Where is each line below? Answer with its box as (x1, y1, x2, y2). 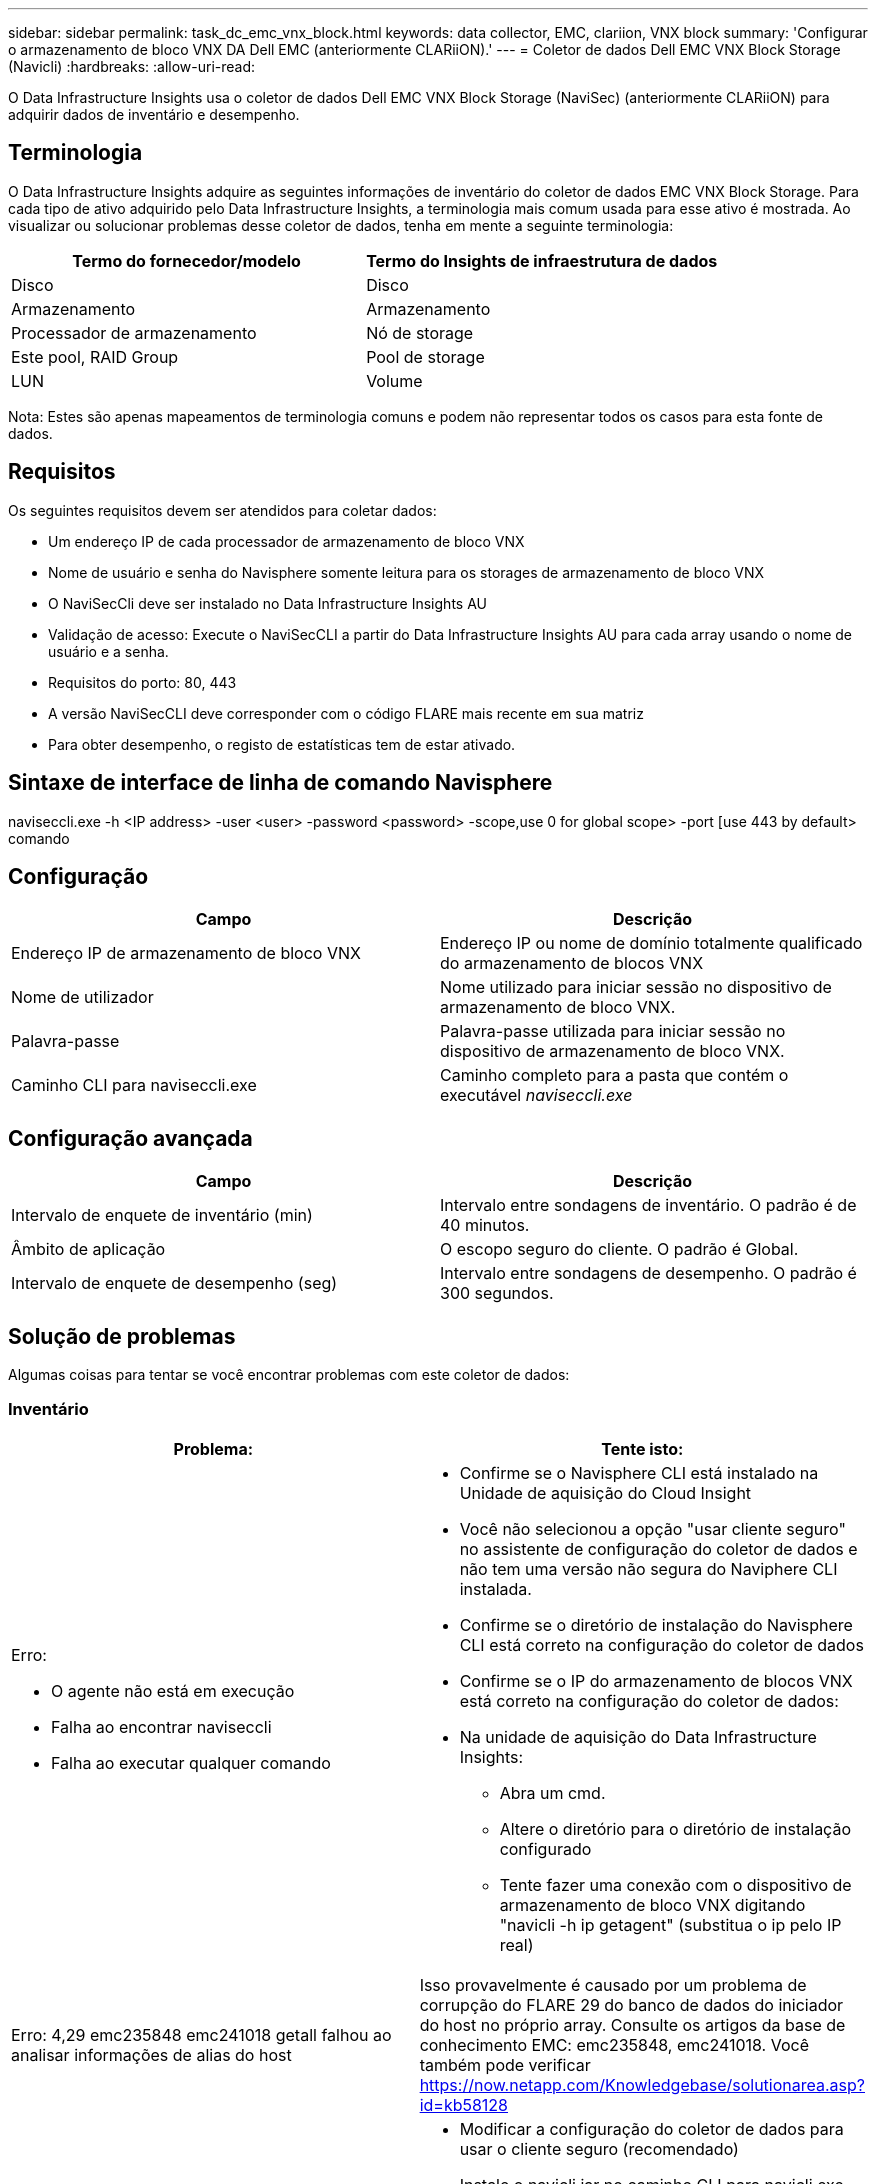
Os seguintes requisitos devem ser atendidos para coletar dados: (8, 501, 437, 519)
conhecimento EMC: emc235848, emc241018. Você (419, 2034, 810, 2055)
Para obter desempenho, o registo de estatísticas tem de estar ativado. (48, 735, 516, 753)
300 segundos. (440, 1283, 554, 1304)
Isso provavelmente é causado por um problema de (419, 1974, 807, 1995)
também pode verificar (419, 2054, 591, 2075)
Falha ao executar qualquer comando (51, 1752, 331, 1773)
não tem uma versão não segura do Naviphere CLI (459, 1558, 838, 1579)
